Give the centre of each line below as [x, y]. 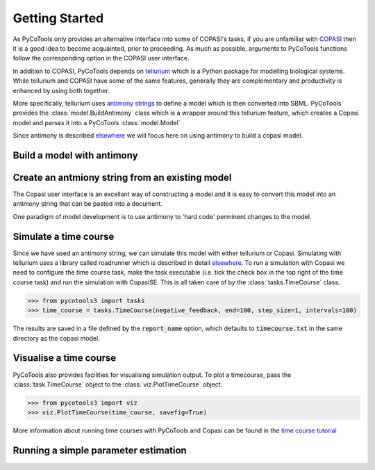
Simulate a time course [64, 236]
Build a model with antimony [75, 155]
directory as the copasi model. [56, 338]
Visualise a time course [65, 358]
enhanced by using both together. [61, 90]
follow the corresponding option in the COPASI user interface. [101, 58]
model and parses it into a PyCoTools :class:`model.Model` [97, 122]
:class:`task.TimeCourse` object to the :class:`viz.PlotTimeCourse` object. [118, 384]
